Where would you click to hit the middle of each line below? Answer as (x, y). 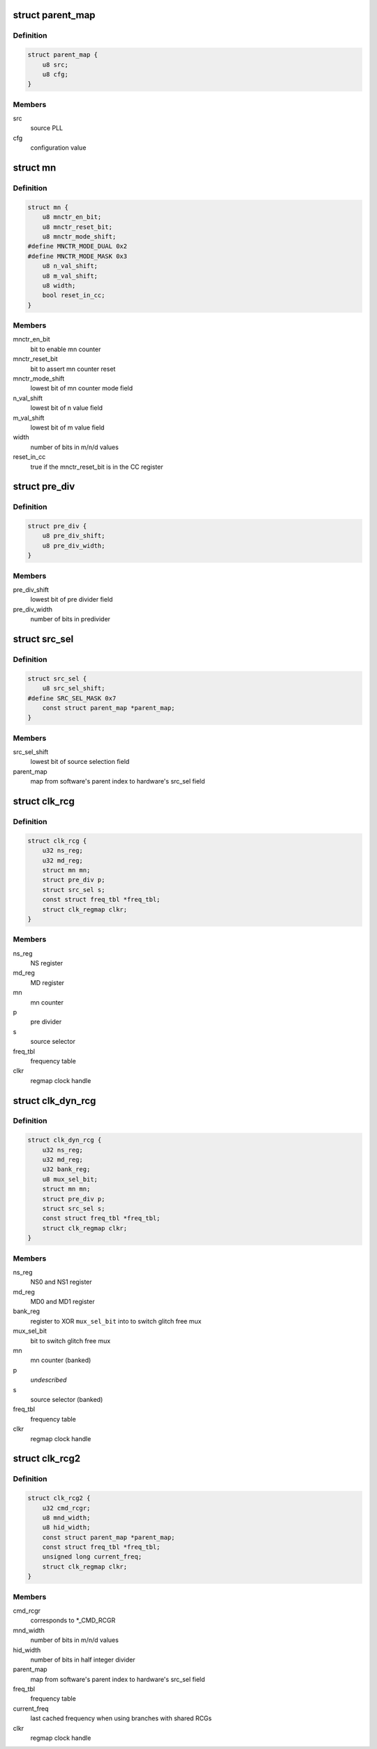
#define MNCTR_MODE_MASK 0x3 (77, 256)
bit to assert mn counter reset (73, 369)
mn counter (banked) (61, 1360)
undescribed (49, 1380)
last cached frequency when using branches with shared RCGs (121, 1718)
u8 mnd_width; (66, 1517)
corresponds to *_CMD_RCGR (73, 1620)
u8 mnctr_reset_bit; (77, 227)
